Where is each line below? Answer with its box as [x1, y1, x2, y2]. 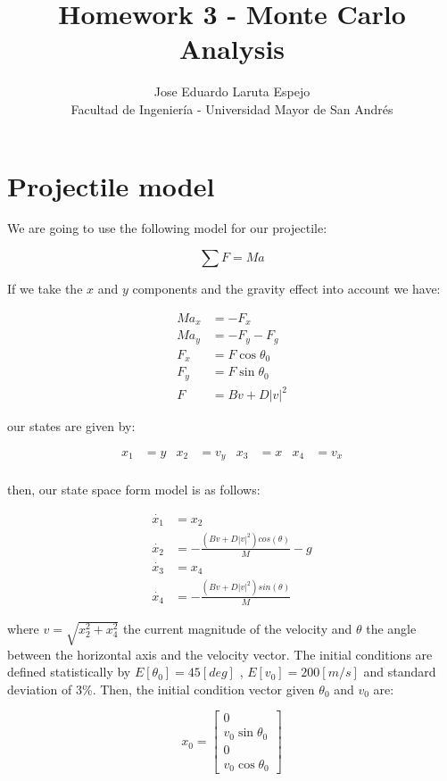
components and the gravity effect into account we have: [132, 279, 441, 298]
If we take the [7, 279, 83, 298]
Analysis [178, 30, 286, 67]
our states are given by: [7, 417, 136, 436]
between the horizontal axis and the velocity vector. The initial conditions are [7, 644, 433, 663]
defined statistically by [7, 662, 131, 681]
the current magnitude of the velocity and [122, 619, 352, 637]
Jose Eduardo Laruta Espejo [153, 82, 310, 101]
